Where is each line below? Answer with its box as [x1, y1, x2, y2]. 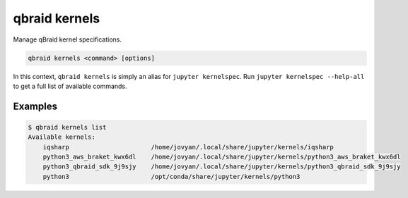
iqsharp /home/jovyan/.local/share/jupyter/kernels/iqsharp [42, 143, 334, 151]
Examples [13, 100, 58, 112]
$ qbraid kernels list [28, 123, 107, 131]
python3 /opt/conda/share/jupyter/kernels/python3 [42, 173, 301, 180]
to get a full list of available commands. [13, 82, 127, 90]
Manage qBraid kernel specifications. [13, 35, 122, 44]
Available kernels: [28, 133, 95, 141]
